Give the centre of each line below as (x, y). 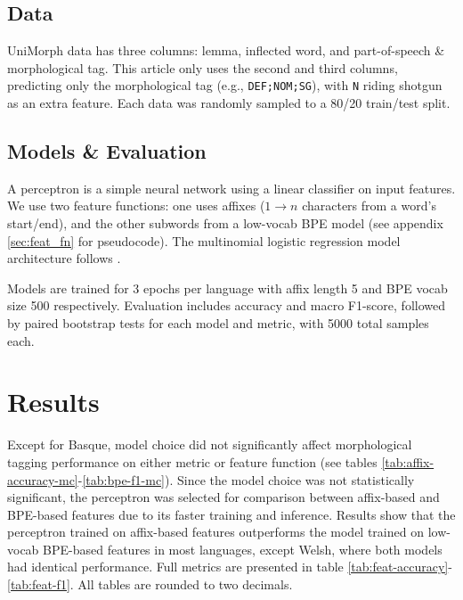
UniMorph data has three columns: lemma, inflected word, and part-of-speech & (226, 50)
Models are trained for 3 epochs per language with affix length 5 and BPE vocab (227, 288)
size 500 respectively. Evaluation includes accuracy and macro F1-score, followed (226, 305)
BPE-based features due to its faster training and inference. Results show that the (231, 514)
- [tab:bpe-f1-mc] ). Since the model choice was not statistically (246, 479)
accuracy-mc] (43, 479)
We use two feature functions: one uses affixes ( (136, 205)
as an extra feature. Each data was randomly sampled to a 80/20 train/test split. (229, 103)
